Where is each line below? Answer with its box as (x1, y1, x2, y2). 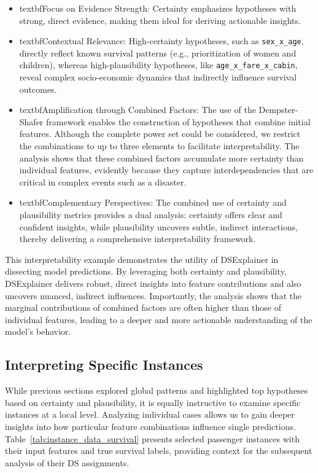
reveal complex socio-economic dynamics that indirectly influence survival (19, 71, 297, 84)
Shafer (19, 115, 44, 128)
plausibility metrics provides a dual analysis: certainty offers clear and (19, 208, 282, 221)
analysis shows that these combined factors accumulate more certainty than (19, 151, 304, 164)
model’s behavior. (5, 325, 71, 338)
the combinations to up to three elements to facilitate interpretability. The (19, 139, 300, 152)
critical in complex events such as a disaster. (19, 175, 187, 188)
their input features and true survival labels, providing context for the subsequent (5, 444, 312, 457)
